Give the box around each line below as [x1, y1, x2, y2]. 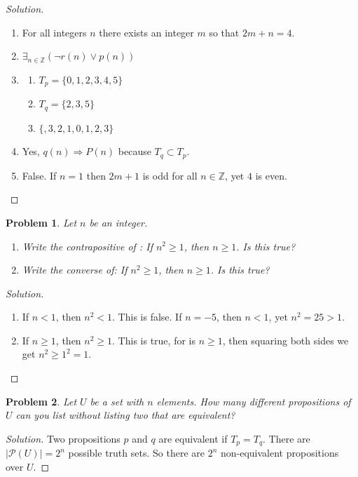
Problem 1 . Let [6, 215, 77, 229]
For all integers [22, 25, 87, 39]
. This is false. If [112, 309, 182, 324]
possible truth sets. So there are [68, 445, 205, 460]
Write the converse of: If [22, 262, 128, 277]
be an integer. [89, 215, 148, 229]
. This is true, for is [112, 332, 195, 347]
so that [209, 25, 240, 39]
